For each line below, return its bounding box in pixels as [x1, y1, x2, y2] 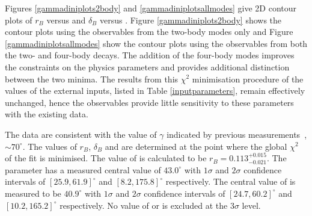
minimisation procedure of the [192, 72, 304, 85]
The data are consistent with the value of [5, 128, 157, 140]
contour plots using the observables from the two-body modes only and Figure [5, 25, 293, 38]
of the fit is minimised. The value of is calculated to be [5, 152, 207, 164]
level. [242, 199, 261, 211]
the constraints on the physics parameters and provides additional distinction [5, 60, 290, 73]
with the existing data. [5, 108, 88, 120]
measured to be [5, 187, 61, 199]
